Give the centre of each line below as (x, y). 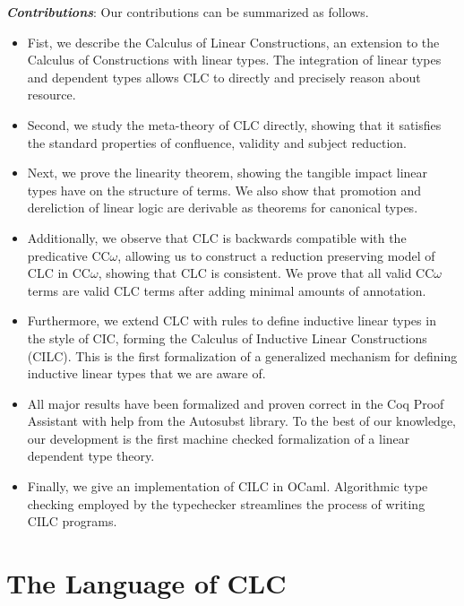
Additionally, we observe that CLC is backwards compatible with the (217, 237)
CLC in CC (59, 273)
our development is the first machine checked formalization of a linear (219, 438)
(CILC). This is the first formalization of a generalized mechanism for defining (242, 355)
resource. (52, 95)
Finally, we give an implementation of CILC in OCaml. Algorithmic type (228, 486)
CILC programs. (72, 521)
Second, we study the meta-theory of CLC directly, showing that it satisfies (234, 124)
